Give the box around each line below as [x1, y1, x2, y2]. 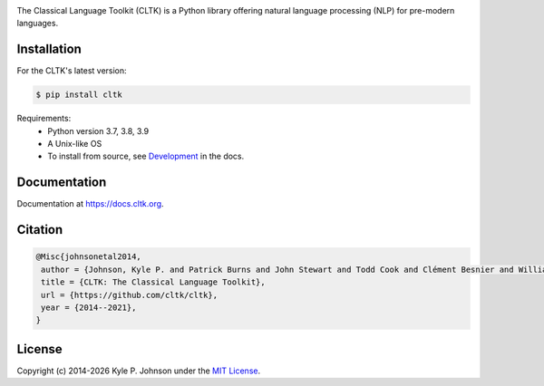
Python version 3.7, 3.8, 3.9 [47, 125, 150, 136]
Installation [16, 42, 82, 57]
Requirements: [16, 113, 72, 124]
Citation [16, 222, 63, 237]
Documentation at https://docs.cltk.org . [16, 198, 164, 209]
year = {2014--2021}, [41, 302, 137, 313]
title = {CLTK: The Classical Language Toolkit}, [41, 277, 267, 287]
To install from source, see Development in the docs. [47, 150, 245, 162]
